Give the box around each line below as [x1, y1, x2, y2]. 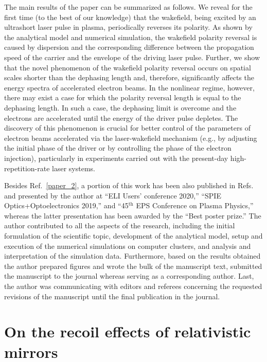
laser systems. [52, 162, 95, 173]
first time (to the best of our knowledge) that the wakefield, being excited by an [4, 11, 256, 22]
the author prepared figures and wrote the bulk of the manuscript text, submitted [4, 260, 262, 271]
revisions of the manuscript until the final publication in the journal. [4, 291, 220, 301]
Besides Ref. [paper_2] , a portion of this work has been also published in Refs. [4, 180, 254, 191]
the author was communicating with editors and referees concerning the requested [4, 281, 262, 292]
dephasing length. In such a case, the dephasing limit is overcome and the [4, 102, 237, 113]
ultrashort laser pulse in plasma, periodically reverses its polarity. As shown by [4, 22, 253, 32]
